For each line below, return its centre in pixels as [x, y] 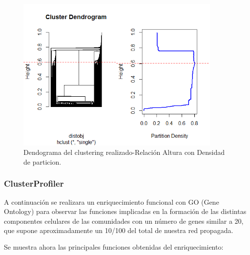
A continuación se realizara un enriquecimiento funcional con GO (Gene [112, 202]
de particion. [42, 161]
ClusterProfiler [34, 183]
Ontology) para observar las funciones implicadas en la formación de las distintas [125, 211]
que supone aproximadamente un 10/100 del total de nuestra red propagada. [119, 230]
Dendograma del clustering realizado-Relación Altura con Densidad [124, 152]
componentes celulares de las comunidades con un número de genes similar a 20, [124, 221]
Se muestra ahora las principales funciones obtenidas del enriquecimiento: [114, 246]
